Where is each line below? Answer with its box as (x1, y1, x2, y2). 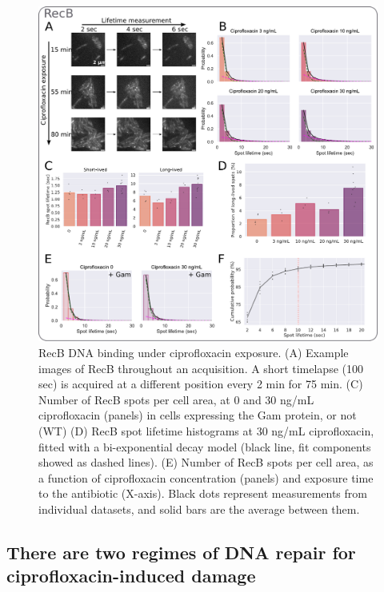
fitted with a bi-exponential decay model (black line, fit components (38, 438, 371, 455)
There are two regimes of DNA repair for (6, 539, 356, 564)
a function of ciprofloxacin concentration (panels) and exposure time (38, 469, 374, 486)
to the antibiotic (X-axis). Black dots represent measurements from (38, 485, 367, 502)
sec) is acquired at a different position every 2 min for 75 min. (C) (38, 375, 363, 392)
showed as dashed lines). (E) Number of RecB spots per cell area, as (38, 454, 374, 471)
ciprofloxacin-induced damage (6, 563, 256, 588)
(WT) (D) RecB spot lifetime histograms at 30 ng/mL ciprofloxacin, (38, 423, 374, 439)
